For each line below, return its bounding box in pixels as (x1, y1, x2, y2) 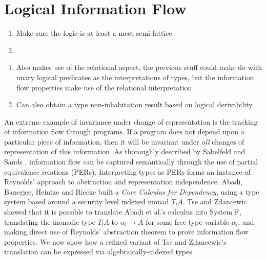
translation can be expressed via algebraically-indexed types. (4, 246, 194, 257)
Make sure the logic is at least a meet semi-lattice (16, 28, 172, 38)
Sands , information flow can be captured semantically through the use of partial (4, 156, 258, 167)
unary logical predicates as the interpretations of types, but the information (16, 72, 254, 82)
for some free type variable (146, 216, 230, 227)
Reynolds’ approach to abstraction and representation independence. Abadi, (4, 176, 243, 187)
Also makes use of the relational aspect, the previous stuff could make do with (16, 62, 262, 73)
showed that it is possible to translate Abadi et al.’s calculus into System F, (4, 206, 241, 217)
